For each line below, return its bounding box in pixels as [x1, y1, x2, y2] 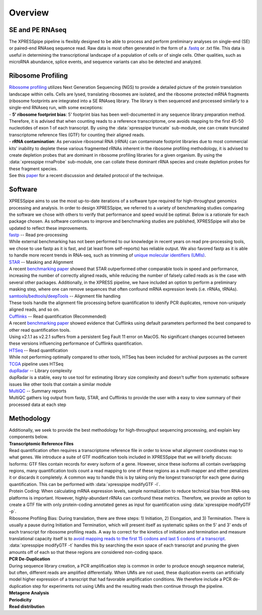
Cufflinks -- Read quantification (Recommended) [9, 313, 107, 319]
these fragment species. [9, 165, 58, 172]
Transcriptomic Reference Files [9, 440, 74, 446]
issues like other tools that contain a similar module [9, 381, 112, 387]
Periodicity [9, 597, 32, 602]
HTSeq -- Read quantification [9, 347, 68, 353]
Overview [9, 7, 49, 18]
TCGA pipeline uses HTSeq [9, 361, 64, 367]
